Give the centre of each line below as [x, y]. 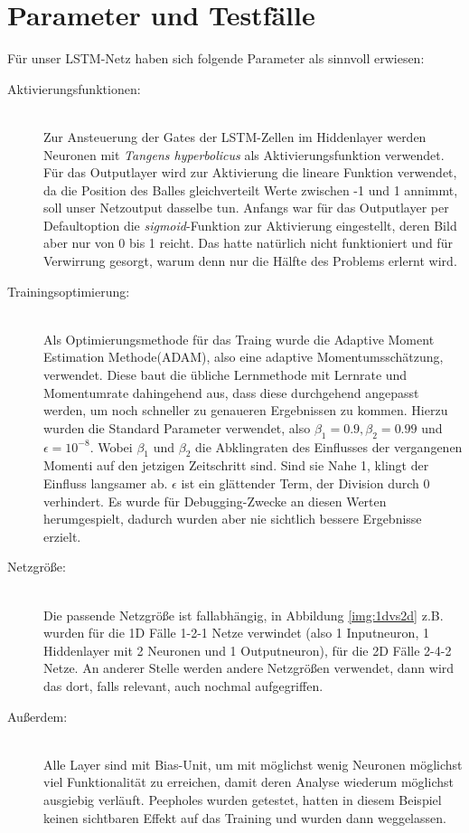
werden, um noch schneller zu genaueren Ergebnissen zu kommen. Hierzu [246, 410]
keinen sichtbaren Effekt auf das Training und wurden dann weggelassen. [245, 817]
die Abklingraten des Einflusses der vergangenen [328, 446]
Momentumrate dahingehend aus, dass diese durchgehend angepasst [231, 392]
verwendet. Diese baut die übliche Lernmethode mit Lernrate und [225, 375]
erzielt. [62, 536]
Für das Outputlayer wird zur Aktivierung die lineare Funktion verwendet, [250, 172]
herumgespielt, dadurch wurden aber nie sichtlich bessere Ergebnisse [233, 519]
